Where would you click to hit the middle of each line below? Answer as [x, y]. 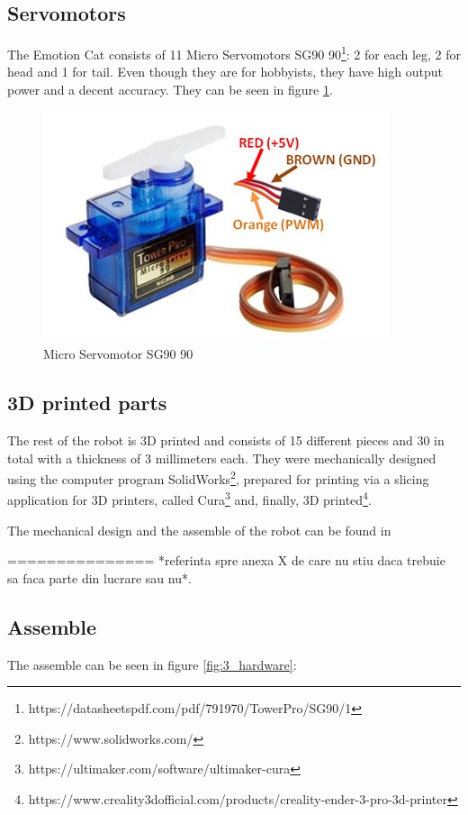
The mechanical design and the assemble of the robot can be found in [199, 530]
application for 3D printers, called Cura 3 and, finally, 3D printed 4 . [189, 499]
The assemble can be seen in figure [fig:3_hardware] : [152, 664]
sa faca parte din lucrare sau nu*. [99, 577]
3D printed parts [87, 403]
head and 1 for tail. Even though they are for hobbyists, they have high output [225, 72]
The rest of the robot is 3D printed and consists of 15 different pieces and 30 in [226, 440]
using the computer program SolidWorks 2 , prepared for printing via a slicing [218, 477]
